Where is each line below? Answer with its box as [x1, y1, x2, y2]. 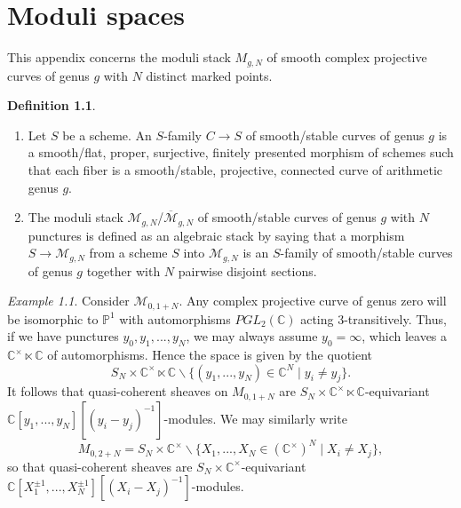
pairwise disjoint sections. [178, 261, 317, 280]
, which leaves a [362, 327, 448, 345]
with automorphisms [119, 309, 231, 328]
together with [86, 261, 161, 280]
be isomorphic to [7, 309, 99, 328]
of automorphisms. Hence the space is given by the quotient [47, 345, 373, 364]
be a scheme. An [62, 125, 152, 144]
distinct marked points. [146, 66, 273, 84]
